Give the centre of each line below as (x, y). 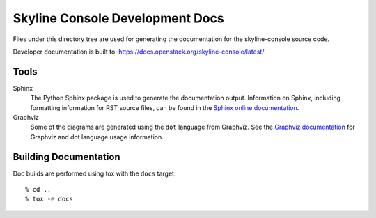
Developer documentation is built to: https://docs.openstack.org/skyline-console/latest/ (139, 52)
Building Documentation (67, 157)
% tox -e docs (49, 199)
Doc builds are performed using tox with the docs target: (94, 173)
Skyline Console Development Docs (118, 18)
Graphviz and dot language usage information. (97, 137)
